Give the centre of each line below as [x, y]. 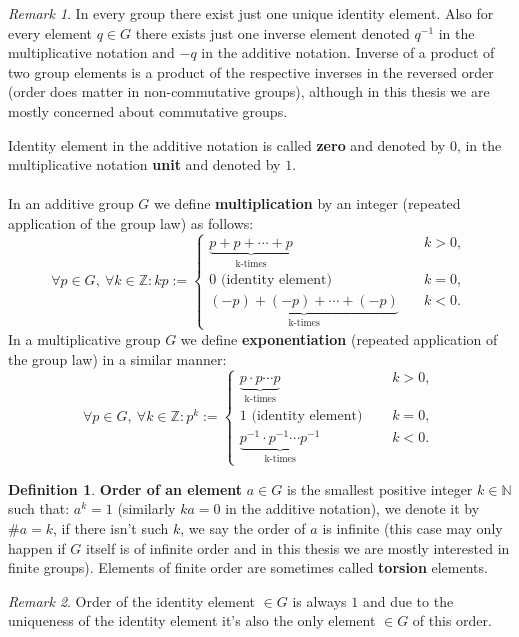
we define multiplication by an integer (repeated [307, 203]
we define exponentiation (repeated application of [339, 338]
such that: [39, 508]
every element [50, 32]
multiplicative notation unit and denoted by [144, 164]
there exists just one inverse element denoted [272, 32]
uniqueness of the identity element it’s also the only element [192, 620]
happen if [37, 547]
